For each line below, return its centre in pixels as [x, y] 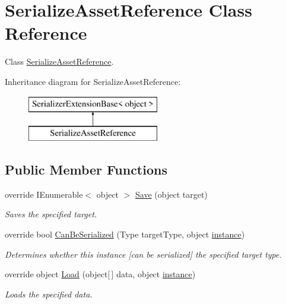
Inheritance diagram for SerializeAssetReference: [93, 81]
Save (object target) [171, 194]
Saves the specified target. [51, 214]
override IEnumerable [44, 194]
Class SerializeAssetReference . [59, 61]
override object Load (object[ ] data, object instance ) [100, 274]
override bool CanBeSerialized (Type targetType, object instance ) [125, 234]
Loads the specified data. [49, 294]
